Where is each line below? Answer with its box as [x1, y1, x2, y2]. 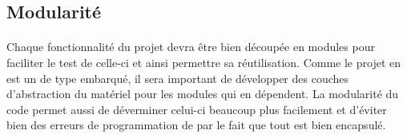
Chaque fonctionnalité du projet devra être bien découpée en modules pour [6, 38, 375, 55]
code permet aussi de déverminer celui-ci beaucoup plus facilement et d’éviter [6, 101, 387, 117]
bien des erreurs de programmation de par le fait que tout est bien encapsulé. [6, 116, 386, 133]
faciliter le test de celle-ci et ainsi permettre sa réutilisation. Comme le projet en [6, 53, 401, 70]
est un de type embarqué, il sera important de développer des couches [6, 69, 349, 86]
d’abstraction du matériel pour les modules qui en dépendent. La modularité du [6, 85, 399, 102]
